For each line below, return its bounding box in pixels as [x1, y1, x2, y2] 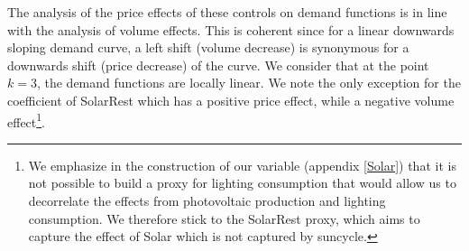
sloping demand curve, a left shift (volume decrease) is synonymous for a [7, 38, 409, 57]
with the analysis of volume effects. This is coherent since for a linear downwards [7, 20, 455, 39]
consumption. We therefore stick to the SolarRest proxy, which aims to [28, 209, 420, 228]
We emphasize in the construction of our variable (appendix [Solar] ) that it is [28, 155, 456, 174]
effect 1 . [7, 109, 46, 131]
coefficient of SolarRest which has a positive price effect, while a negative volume [7, 90, 455, 109]
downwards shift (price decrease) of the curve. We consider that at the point [7, 55, 429, 74]
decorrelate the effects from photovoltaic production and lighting [28, 191, 386, 209]
